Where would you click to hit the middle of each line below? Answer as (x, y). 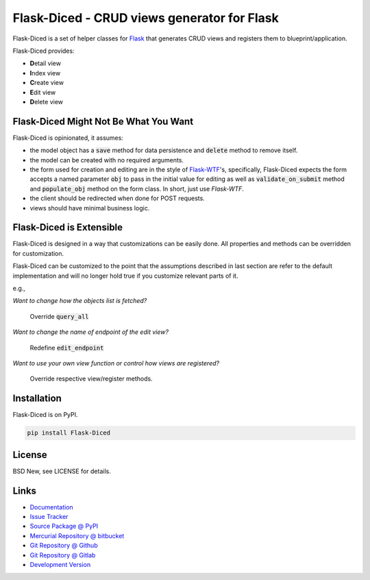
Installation (37, 399)
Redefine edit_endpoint (67, 348)
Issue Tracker (49, 517)
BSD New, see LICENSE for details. (62, 471)
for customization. (38, 253)
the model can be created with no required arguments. (107, 160)
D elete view (47, 101)
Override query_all (59, 316)
